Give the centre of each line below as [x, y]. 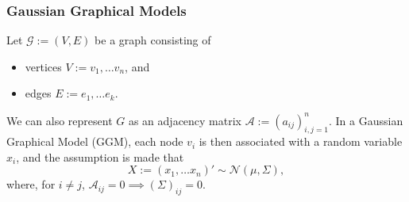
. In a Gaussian [366, 120]
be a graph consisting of [153, 40]
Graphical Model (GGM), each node [95, 141]
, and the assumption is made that [100, 156]
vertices [43, 66]
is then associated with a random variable [301, 141]
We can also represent [60, 120]
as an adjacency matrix [185, 120]
